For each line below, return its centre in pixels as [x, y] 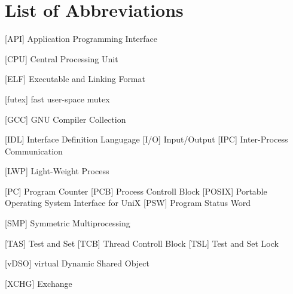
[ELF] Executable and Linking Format [75, 79]
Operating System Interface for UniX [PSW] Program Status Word [128, 203]
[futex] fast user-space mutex [57, 98]
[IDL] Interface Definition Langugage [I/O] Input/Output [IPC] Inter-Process [146, 139]
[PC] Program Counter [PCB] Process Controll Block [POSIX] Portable [136, 191]
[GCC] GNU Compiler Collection [65, 119]
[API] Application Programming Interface [81, 39]
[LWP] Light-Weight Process [57, 171]
